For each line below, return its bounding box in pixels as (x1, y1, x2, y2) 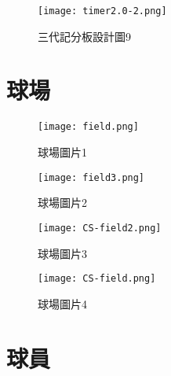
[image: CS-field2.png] (38, 222, 162, 234)
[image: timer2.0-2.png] (38, 6, 167, 17)
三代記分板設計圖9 (38, 28, 131, 44)
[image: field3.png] (38, 171, 145, 183)
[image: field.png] (38, 121, 139, 133)
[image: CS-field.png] (38, 273, 156, 285)
